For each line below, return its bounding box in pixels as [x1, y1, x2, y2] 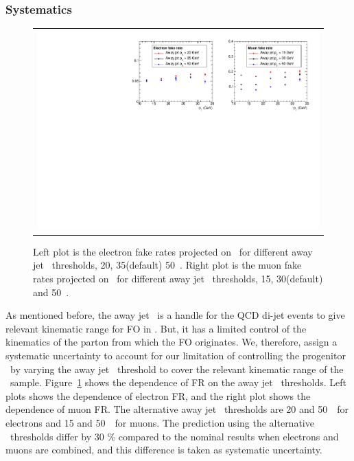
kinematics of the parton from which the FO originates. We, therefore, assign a [5, 335, 338, 349]
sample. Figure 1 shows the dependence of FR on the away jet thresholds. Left [10, 375, 347, 390]
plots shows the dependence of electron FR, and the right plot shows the [5, 388, 311, 403]
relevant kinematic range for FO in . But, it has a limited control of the [5, 321, 307, 335]
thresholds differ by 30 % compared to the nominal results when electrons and [10, 429, 339, 443]
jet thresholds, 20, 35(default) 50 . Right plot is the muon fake [33, 258, 302, 272]
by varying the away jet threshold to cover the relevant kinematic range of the [10, 361, 344, 376]
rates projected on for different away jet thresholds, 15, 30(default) [33, 271, 323, 285]
